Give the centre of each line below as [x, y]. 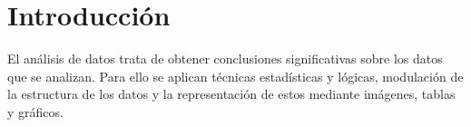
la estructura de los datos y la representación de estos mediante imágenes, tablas [231, 94]
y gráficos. [35, 111]
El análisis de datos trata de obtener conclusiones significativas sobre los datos [225, 59]
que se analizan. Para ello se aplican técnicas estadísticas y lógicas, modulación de [235, 76]
